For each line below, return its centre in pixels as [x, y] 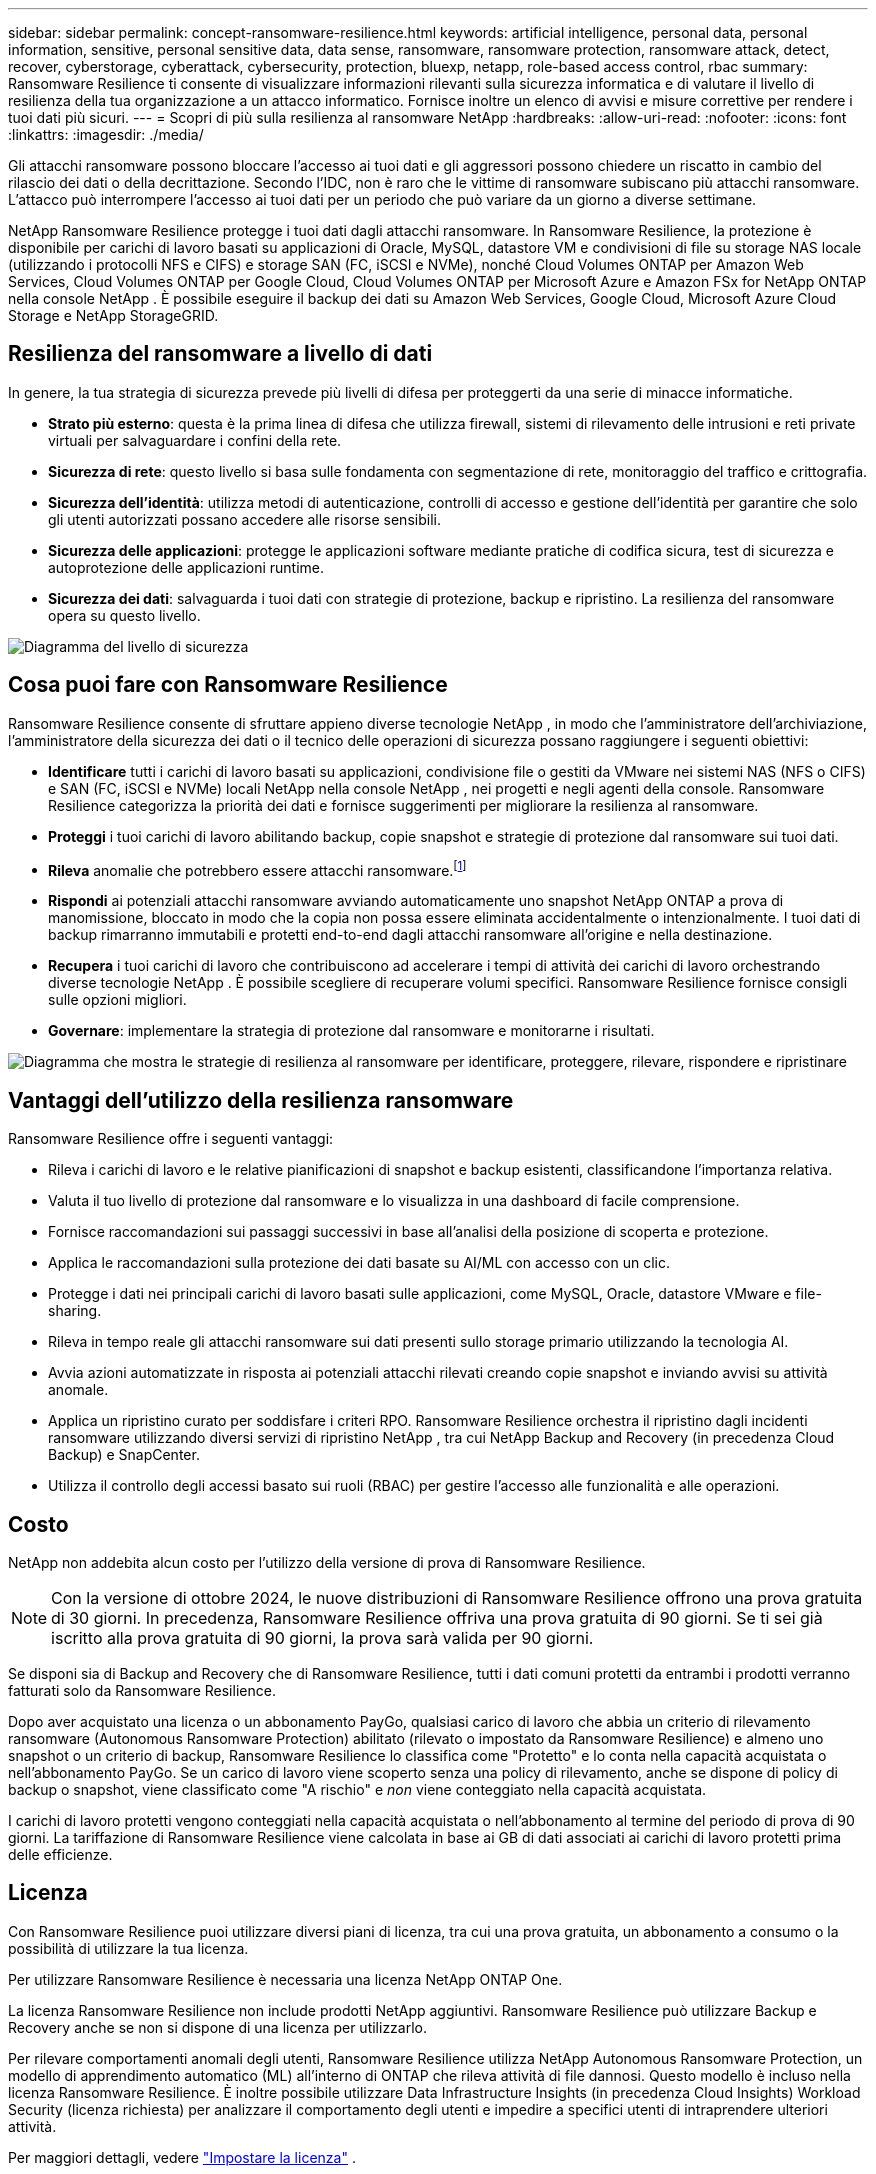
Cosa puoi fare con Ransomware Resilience [228, 685]
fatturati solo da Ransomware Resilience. [142, 1691]
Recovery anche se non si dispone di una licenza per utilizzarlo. [218, 2027]
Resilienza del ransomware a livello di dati [220, 354]
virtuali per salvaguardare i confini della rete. [195, 440]
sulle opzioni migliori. [117, 1000]
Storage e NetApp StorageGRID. [113, 315]
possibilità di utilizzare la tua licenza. [128, 1948]
